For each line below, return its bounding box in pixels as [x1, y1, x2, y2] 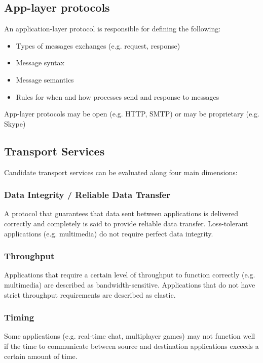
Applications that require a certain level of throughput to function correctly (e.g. [4, 269, 255, 280]
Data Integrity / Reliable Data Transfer [4, 188, 170, 201]
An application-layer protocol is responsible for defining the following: [4, 23, 221, 34]
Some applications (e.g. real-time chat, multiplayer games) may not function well [4, 331, 255, 341]
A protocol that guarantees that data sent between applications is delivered [4, 208, 239, 219]
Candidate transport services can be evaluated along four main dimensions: [4, 167, 238, 177]
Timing [4, 311, 34, 324]
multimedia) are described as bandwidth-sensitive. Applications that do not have [4, 279, 255, 290]
